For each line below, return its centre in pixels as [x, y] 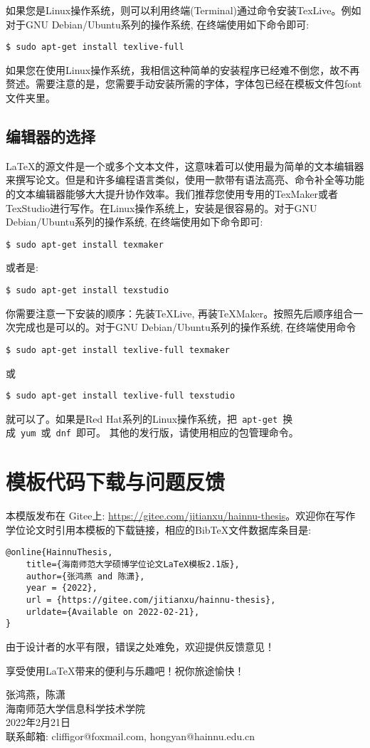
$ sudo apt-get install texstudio [88, 291]
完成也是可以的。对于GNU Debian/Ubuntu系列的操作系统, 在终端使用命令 [186, 327]
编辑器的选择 [51, 136]
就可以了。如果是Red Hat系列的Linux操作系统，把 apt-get [142, 418]
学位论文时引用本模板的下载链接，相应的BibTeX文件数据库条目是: [159, 529]
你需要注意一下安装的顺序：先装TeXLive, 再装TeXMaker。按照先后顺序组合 [180, 313]
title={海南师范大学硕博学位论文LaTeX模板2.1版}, [133, 565]
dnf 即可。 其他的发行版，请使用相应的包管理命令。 [177, 432]
